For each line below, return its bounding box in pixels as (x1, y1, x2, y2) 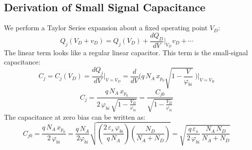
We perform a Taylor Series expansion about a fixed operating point (4, 22, 208, 33)
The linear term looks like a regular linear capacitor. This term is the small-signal (4, 47, 248, 57)
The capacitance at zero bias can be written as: (4, 111, 145, 122)
